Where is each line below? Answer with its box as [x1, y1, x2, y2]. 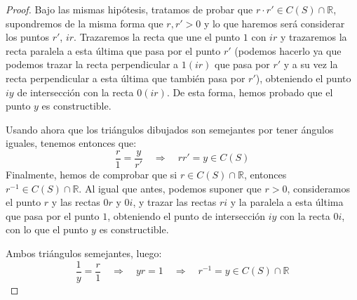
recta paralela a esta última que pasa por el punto [6, 43, 221, 58]
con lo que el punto [6, 222, 88, 237]
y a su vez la [283, 57, 338, 72]
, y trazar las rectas [133, 195, 217, 209]
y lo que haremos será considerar [203, 15, 345, 30]
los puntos [6, 30, 49, 44]
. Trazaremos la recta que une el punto [74, 30, 241, 44]
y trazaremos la [280, 30, 347, 44]
